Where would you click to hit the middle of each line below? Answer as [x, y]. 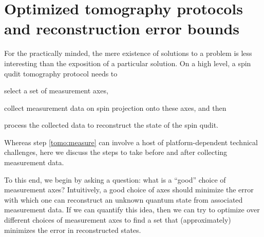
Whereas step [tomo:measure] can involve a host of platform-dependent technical [131, 142]
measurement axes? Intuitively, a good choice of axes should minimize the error [129, 190]
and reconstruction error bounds [122, 28]
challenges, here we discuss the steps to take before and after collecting [116, 152]
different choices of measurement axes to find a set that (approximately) [118, 220]
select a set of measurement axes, [56, 91]
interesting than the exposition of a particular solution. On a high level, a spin [128, 63]
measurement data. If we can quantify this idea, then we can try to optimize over [132, 210]
